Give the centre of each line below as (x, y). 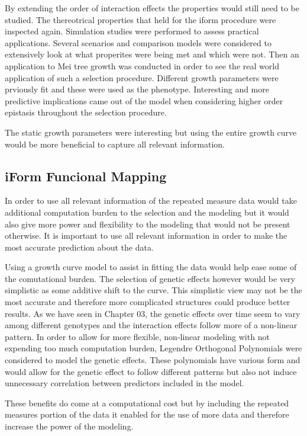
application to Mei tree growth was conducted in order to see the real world (142, 65)
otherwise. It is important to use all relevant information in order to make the (146, 235)
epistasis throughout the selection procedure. (86, 112)
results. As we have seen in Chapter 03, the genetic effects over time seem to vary (153, 313)
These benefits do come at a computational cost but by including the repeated (147, 403)
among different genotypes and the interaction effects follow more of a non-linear (151, 325)
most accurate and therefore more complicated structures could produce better (148, 302)
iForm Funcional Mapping (86, 176)
